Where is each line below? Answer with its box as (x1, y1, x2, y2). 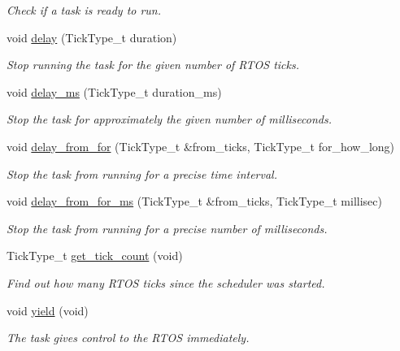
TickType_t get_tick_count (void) (7, 247, 183, 264)
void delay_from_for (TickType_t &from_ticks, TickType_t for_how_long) (7, 137, 395, 154)
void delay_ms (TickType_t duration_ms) (7, 83, 222, 100)
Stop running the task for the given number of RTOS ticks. (7, 56, 299, 73)
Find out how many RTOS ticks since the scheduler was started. (7, 274, 325, 291)
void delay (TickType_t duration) (7, 28, 177, 45)
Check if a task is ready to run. (7, 2, 162, 18)
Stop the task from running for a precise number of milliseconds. (7, 219, 328, 236)
